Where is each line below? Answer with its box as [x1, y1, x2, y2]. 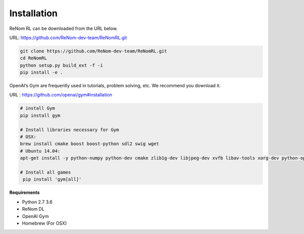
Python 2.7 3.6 [22, 198, 53, 205]
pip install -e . [20, 70, 63, 76]
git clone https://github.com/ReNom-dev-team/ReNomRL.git [20, 48, 167, 54]
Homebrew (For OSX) [22, 220, 67, 226]
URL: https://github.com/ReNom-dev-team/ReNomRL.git [9, 35, 127, 41]
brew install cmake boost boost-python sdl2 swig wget [20, 141, 159, 147]
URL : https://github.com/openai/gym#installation [9, 92, 112, 98]
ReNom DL [22, 206, 45, 212]
